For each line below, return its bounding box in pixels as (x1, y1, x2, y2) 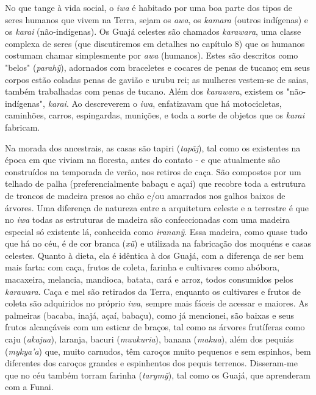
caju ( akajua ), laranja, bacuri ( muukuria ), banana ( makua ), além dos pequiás (5, 333, 294, 346)
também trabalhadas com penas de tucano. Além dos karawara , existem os (5, 85, 284, 98)
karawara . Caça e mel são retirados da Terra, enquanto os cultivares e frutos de (5, 284, 301, 297)
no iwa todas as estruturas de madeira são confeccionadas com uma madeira (5, 213, 290, 226)
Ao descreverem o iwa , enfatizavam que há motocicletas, (71, 96, 282, 109)
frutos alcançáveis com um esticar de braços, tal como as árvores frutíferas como (5, 321, 305, 333)
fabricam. (5, 120, 40, 133)
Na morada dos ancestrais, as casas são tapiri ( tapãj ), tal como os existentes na (5, 141, 301, 154)
